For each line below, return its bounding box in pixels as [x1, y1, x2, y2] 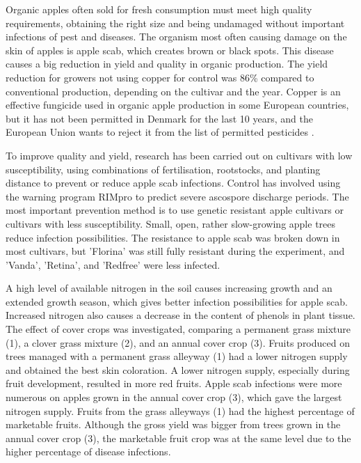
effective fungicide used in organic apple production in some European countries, [6, 97, 349, 112]
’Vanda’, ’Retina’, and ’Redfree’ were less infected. [6, 257, 220, 272]
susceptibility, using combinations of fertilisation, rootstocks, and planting [6, 162, 321, 176]
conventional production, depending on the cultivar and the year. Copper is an [6, 84, 341, 98]
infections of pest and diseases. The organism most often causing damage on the [6, 29, 347, 44]
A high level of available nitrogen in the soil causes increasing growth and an [6, 281, 332, 295]
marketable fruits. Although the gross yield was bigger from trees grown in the [6, 417, 341, 432]
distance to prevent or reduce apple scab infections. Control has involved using [6, 175, 341, 190]
